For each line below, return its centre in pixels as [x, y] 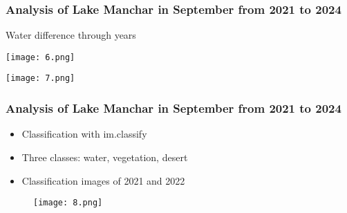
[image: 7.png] [40, 78]
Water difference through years [71, 35]
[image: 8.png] [68, 203]
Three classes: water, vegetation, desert [105, 157]
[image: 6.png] [40, 57]
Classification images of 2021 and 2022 [103, 180]
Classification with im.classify [84, 134]
